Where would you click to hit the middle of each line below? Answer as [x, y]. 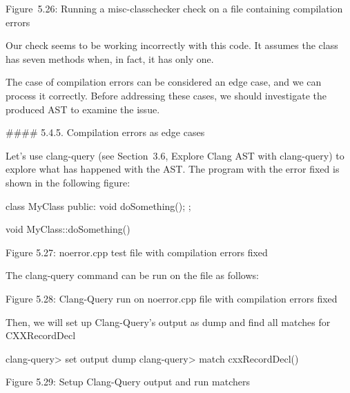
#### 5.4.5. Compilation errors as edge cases [105, 132]
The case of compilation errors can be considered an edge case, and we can [164, 82]
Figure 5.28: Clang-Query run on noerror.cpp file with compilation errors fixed [172, 298]
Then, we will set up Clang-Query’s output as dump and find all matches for [168, 322]
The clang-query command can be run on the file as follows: [132, 275]
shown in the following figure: [68, 182]
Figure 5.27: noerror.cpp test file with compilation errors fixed [137, 252]
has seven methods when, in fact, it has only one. [110, 58]
